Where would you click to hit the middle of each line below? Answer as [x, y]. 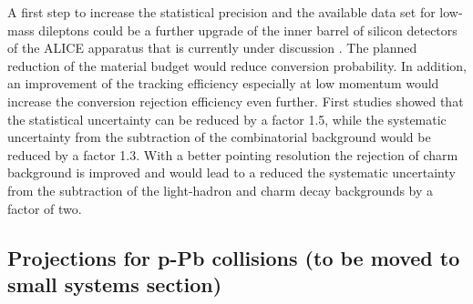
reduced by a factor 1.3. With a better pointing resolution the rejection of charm [233, 154]
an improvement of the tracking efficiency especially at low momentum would [223, 83]
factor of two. [45, 208]
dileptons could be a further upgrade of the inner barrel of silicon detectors [248, 30]
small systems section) [115, 284]
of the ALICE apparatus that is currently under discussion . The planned [212, 48]
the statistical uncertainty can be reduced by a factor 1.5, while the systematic [227, 119]
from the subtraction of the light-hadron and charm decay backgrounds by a [221, 190]
